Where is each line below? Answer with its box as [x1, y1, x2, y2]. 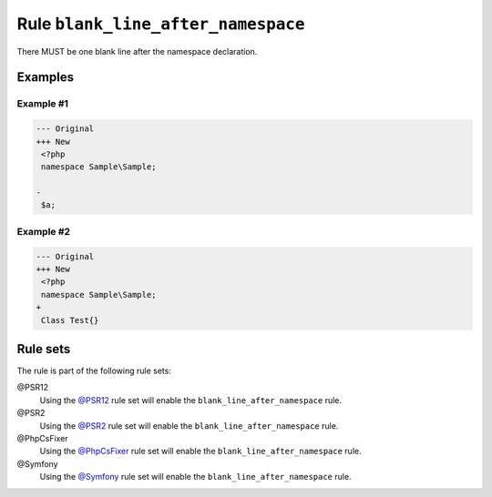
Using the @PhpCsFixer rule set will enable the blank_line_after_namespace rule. [39, 446, 362, 457]
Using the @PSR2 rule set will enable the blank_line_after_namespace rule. [39, 420, 339, 431]
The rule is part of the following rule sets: [16, 365, 172, 377]
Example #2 [16, 225, 71, 238]
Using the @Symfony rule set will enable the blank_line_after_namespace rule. [39, 472, 352, 482]
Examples [16, 69, 75, 86]
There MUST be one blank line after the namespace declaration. [16, 46, 258, 56]
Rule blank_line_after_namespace [16, 14, 305, 34]
